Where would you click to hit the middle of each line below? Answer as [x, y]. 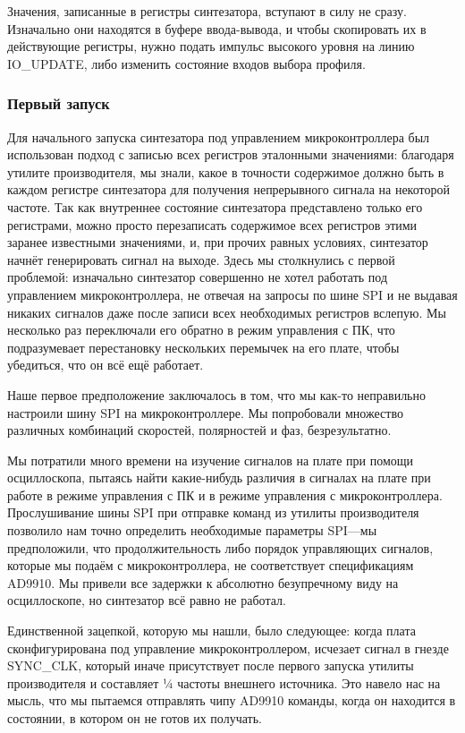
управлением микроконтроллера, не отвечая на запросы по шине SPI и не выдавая [232, 294]
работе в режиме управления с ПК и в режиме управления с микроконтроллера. [225, 494]
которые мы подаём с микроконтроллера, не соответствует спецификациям [211, 565]
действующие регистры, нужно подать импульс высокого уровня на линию [211, 46]
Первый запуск [59, 103]
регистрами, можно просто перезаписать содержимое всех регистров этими [212, 224]
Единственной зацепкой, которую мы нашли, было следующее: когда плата [211, 631]
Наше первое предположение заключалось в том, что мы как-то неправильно [216, 394]
